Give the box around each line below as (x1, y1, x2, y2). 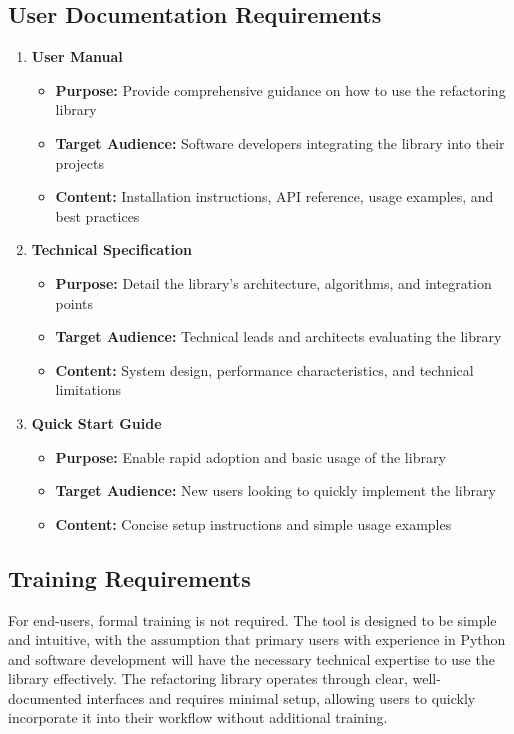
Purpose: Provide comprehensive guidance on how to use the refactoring (55, 79, 506, 100)
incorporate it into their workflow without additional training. (8, 707, 388, 728)
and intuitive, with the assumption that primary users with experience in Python (8, 629, 506, 650)
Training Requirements (8, 562, 251, 593)
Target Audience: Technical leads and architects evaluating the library (55, 326, 502, 347)
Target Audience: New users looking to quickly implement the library (55, 480, 496, 501)
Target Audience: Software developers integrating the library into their (55, 132, 505, 153)
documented (8, 687, 82, 708)
